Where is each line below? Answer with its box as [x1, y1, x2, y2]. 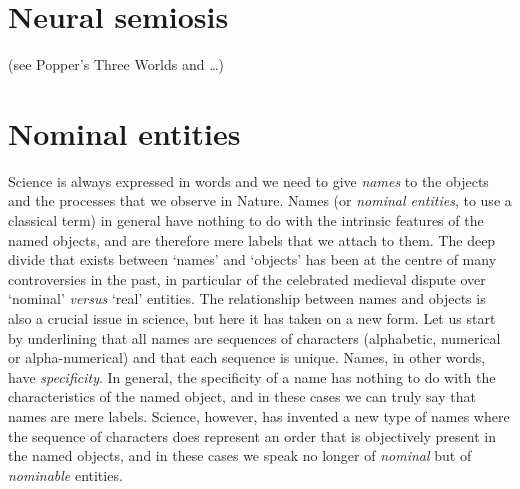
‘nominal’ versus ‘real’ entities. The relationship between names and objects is [8, 288, 486, 309]
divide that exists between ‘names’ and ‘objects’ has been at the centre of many [8, 249, 497, 270]
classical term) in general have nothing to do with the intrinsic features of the [8, 210, 484, 231]
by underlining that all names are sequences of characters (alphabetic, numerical [8, 327, 501, 348]
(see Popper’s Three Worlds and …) [8, 54, 225, 75]
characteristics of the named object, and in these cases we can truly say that [8, 386, 476, 407]
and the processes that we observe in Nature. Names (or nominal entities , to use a [8, 190, 512, 211]
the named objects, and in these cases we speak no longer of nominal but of [8, 445, 472, 466]
